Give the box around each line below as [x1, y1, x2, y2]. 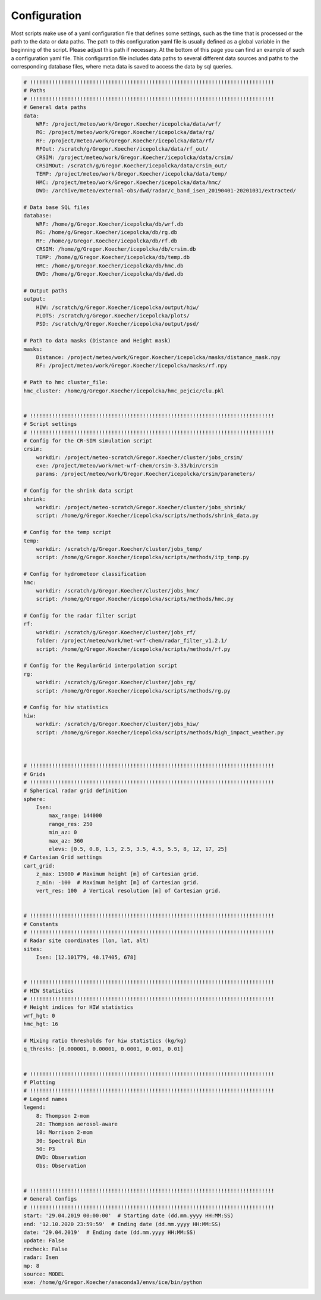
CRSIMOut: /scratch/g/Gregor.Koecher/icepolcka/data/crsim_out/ [36, 163, 228, 169]
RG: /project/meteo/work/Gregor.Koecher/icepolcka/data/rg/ [36, 129, 215, 136]
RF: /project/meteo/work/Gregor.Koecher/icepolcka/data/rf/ [36, 137, 215, 144]
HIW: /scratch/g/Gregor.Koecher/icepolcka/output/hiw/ [36, 304, 199, 311]
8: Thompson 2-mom [36, 1112, 90, 1119]
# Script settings [23, 420, 77, 428]
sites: [23, 946, 43, 952]
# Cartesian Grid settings [23, 854, 102, 861]
